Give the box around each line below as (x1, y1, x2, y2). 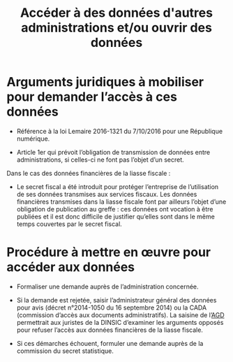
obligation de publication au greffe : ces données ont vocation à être (16, 204, 213, 213)
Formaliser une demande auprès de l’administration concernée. (16, 282, 200, 291)
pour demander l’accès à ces (6, 89, 177, 105)
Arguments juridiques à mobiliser (6, 74, 204, 90)
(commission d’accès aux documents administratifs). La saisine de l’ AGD (16, 310, 225, 319)
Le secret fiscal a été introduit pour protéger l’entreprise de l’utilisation (16, 182, 219, 190)
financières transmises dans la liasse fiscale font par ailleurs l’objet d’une (16, 197, 227, 206)
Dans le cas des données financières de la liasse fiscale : (6, 169, 171, 177)
